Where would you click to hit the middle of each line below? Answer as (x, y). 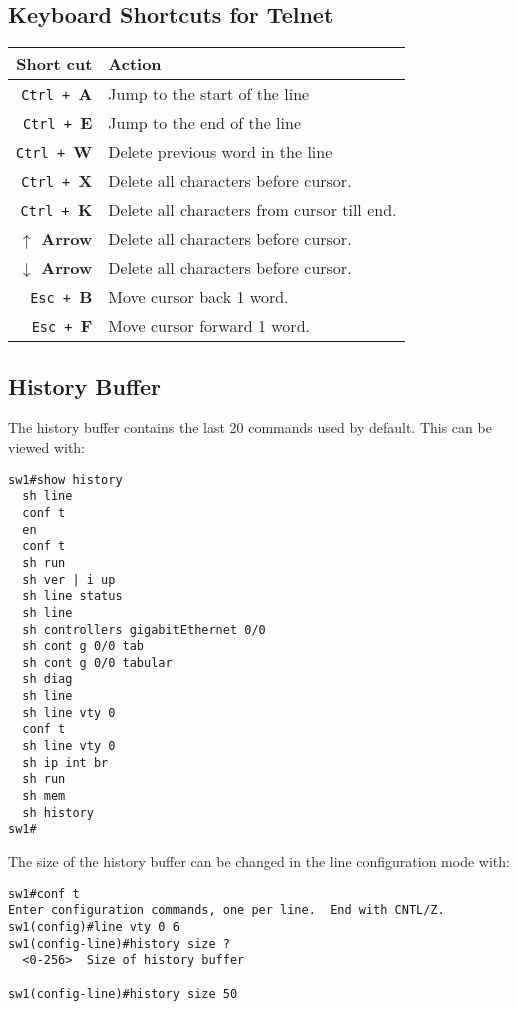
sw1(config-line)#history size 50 (123, 993)
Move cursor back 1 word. (198, 297)
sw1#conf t (44, 893)
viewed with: (46, 447)
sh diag (47, 679)
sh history (58, 812)
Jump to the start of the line (209, 94)
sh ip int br (65, 762)
